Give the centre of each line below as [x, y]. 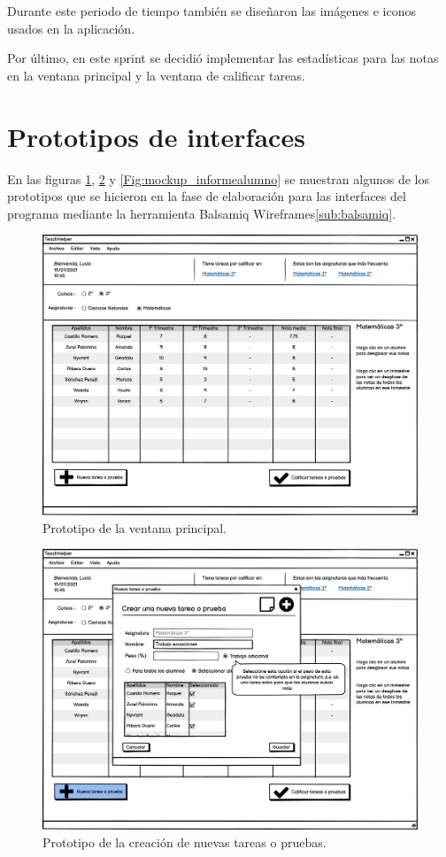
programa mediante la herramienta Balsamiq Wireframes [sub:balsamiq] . [202, 213]
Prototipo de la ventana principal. [135, 527]
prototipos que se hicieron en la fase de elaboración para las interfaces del [207, 196]
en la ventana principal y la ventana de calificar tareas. [156, 75]
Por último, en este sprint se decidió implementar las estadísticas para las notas [223, 58]
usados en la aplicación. [71, 28]
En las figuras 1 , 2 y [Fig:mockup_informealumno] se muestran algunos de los [219, 178]
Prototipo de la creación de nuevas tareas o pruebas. [185, 842]
